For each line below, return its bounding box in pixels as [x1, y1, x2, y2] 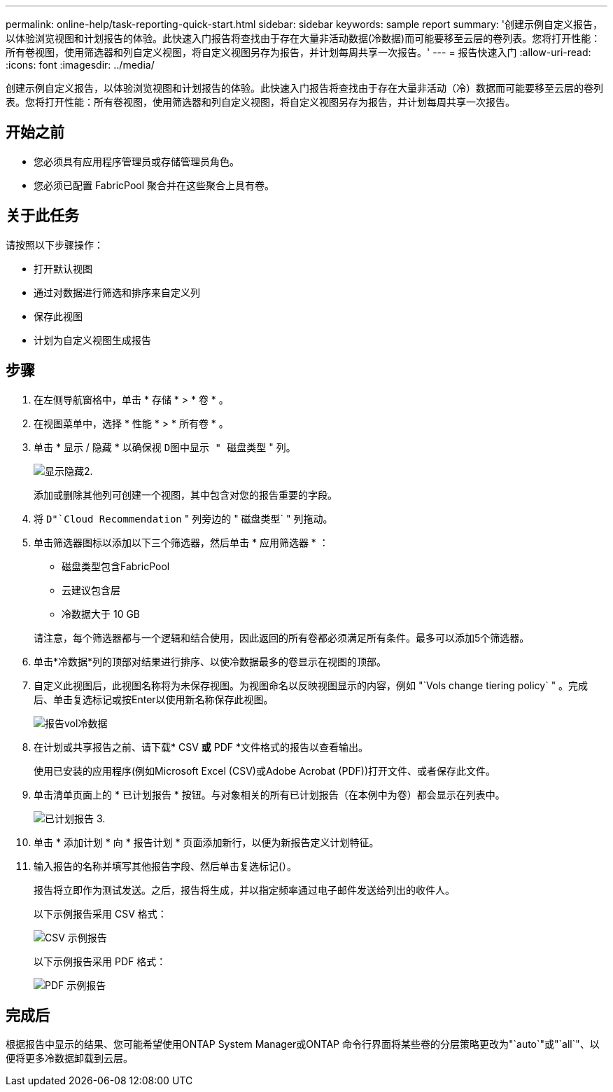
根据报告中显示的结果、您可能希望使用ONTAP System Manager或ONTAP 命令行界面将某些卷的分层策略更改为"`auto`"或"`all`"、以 [6, 1038, 600, 1051]
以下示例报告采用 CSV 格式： [34, 907, 167, 920]
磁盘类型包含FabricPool [62, 560, 170, 572]
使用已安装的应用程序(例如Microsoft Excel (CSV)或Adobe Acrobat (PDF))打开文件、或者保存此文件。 [34, 764, 495, 777]
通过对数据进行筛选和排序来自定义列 [34, 286, 200, 298]
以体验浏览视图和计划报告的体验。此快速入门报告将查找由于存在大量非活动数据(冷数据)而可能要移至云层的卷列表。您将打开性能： [6, 32, 601, 44]
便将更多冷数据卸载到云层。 [6, 1052, 133, 1065]
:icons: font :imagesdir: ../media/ [6, 59, 155, 71]
